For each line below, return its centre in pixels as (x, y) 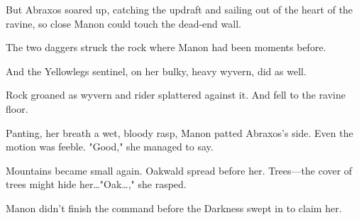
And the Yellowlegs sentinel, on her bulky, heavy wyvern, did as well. (156, 71)
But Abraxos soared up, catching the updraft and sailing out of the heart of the (179, 9)
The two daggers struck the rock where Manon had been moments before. (166, 47)
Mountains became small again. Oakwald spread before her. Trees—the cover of (179, 170)
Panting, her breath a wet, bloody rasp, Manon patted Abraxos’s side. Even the (179, 132)
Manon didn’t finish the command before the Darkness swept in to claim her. (174, 208)
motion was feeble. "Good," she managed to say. (110, 147)
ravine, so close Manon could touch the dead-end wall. (123, 23)
